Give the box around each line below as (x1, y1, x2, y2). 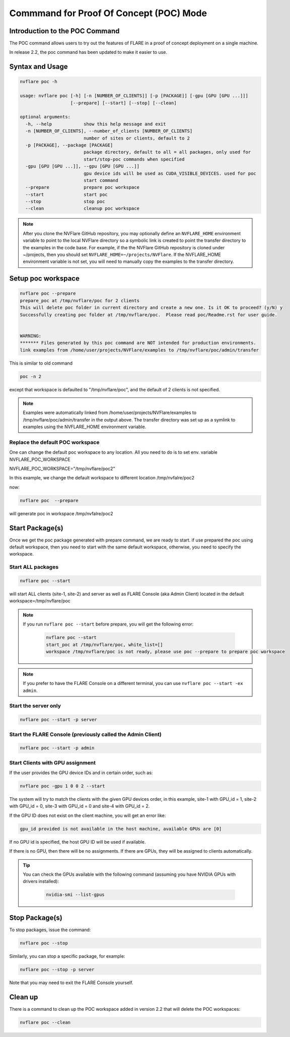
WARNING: (20, 333, 42, 338)
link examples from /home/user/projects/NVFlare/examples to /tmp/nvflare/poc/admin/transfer (20, 347, 259, 353)
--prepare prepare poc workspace (25, 184, 139, 190)
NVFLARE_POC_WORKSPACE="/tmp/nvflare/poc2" (9, 465, 115, 471)
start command (83, 177, 118, 183)
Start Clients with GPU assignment (9, 759, 96, 766)
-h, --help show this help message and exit (25, 121, 166, 127)
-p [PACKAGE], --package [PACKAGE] (25, 142, 113, 148)
